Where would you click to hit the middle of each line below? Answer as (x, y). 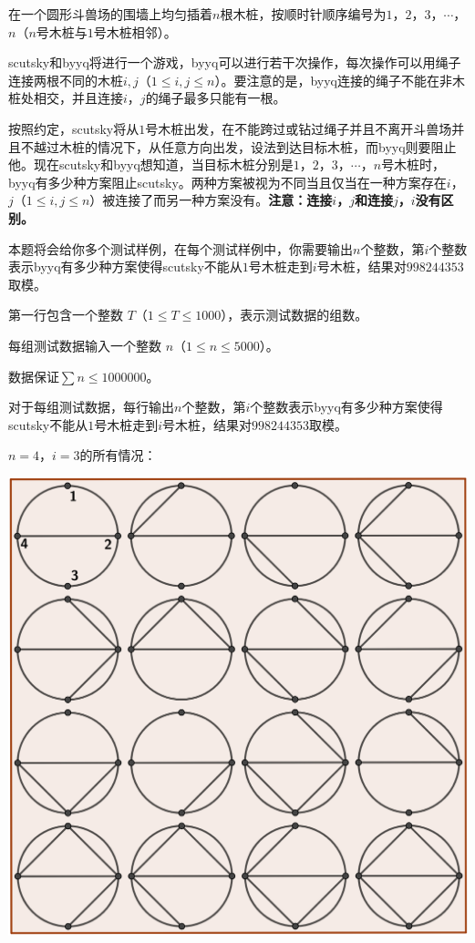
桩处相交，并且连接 (66, 98)
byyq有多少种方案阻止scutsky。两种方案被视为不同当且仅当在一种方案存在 (227, 182)
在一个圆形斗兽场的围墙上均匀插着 (110, 14)
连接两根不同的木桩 (66, 80)
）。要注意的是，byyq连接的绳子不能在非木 (340, 80)
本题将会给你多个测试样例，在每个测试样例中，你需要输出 (181, 248)
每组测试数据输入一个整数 (85, 345)
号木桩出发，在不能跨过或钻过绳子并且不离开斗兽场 (299, 128)
